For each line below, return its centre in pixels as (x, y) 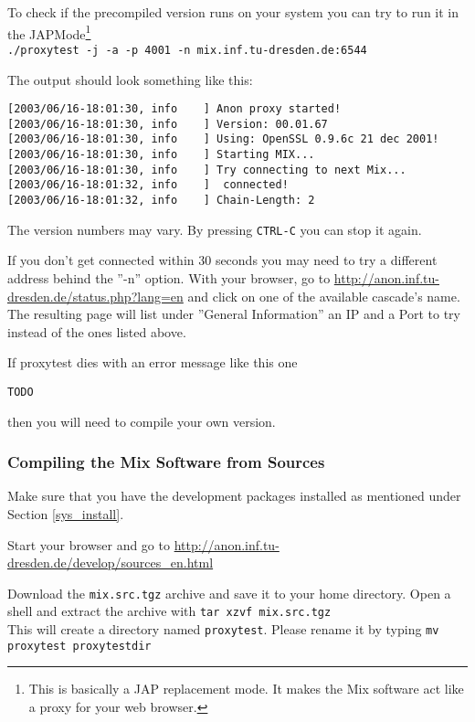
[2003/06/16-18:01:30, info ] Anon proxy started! (174, 109)
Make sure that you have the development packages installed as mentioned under (234, 496)
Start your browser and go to (89, 544)
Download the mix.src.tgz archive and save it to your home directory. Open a (229, 593)
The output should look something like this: (130, 79)
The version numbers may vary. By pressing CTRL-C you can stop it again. (215, 229)
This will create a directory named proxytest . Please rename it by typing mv (223, 629)
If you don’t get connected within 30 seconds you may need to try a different (222, 260)
